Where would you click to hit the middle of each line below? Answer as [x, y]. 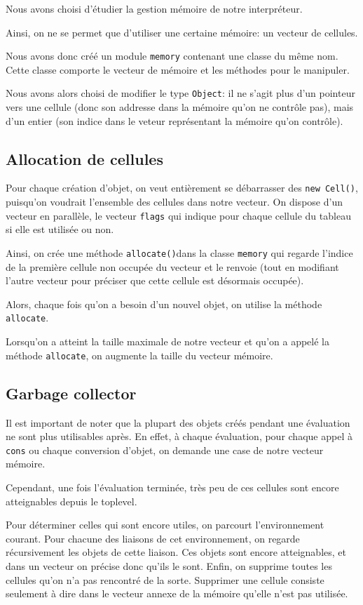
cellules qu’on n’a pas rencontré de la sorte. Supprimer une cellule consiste [165, 579]
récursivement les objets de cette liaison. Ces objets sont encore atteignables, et [176, 552]
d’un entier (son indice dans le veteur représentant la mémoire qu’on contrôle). [174, 120]
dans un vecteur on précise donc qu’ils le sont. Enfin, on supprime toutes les [169, 565]
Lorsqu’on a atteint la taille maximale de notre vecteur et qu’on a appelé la [167, 341]
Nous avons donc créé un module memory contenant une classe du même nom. [172, 56]
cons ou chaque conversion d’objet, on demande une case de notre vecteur [165, 450]
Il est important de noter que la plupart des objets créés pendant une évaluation [178, 422]
